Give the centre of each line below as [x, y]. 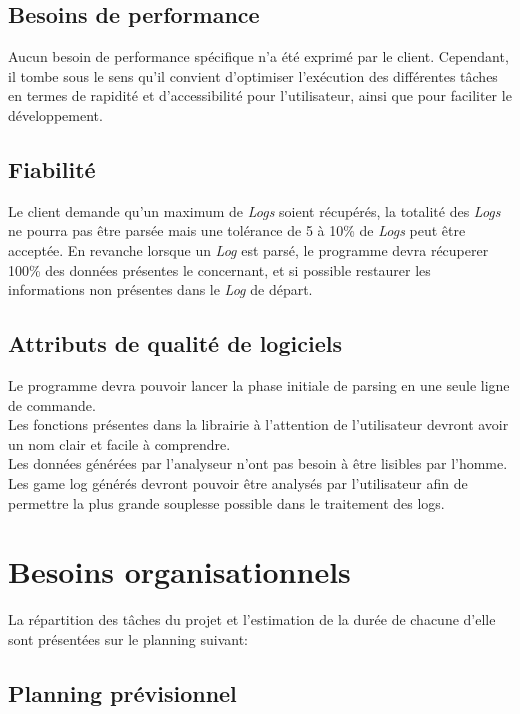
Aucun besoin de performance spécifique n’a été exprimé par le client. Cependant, [258, 56]
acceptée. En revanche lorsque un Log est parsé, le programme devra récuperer [248, 249]
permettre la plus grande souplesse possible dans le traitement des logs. [226, 502]
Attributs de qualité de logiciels [175, 343]
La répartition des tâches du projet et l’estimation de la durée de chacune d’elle [252, 619]
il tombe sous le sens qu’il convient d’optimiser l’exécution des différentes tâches [253, 75]
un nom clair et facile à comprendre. [119, 443]
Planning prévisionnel [122, 692]
